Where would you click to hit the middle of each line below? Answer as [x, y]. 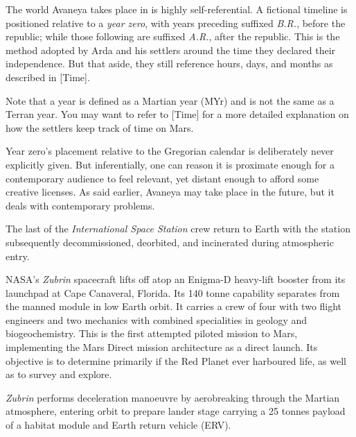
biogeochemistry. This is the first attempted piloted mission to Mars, [152, 333]
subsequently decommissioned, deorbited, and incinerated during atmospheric [170, 242]
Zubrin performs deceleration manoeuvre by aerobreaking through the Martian [173, 397]
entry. [18, 256]
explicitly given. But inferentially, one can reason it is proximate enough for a [170, 164]
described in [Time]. [48, 77]
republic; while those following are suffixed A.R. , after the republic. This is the [173, 36]
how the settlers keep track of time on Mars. [100, 127]
